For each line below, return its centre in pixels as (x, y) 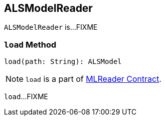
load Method (30, 44)
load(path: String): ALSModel (63, 62)
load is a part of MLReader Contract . (93, 79)
